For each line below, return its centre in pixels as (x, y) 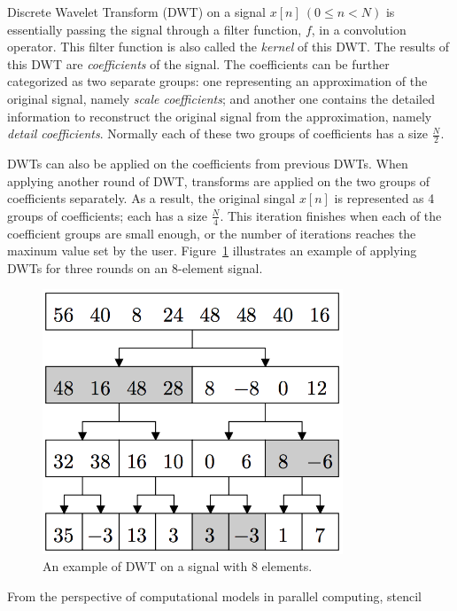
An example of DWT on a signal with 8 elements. (178, 566)
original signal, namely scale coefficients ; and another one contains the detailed (221, 98)
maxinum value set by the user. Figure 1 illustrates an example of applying (212, 251)
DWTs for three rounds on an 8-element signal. (135, 267)
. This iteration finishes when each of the (331, 215)
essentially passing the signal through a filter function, (155, 29)
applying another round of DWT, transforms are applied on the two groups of (219, 180)
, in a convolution (359, 29)
